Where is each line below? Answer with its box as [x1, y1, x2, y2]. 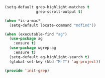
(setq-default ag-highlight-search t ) [9, 54, 90, 59]
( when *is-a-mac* [4, 18, 41, 23]
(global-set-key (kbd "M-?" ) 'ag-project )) [9, 59, 101, 64]
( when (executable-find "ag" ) [4, 32, 68, 37]
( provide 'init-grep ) [4, 68, 50, 73]
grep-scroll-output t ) [36, 9, 83, 14]
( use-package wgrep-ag [9, 45, 56, 50]
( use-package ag [9, 36, 43, 41]
